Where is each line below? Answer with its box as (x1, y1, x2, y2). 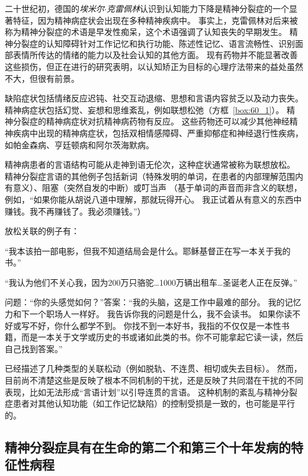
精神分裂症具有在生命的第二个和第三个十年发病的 (5, 437, 291, 456)
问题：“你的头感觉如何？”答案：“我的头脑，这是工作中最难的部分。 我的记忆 (5, 296, 301, 308)
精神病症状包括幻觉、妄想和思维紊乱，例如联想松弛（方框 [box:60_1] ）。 (5, 103, 284, 116)
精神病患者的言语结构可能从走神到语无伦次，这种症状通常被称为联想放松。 (5, 158, 295, 171)
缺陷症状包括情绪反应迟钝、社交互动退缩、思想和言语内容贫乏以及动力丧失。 (5, 92, 303, 104)
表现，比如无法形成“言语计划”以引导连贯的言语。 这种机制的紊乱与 (5, 385, 264, 398)
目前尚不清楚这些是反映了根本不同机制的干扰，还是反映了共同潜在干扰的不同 (5, 374, 303, 386)
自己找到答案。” (5, 342, 63, 354)
